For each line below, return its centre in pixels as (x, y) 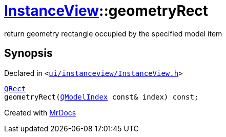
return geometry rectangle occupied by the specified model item (113, 33)
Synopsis (28, 53)
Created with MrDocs (40, 112)
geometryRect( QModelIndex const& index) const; (101, 97)
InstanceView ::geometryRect (106, 11)
